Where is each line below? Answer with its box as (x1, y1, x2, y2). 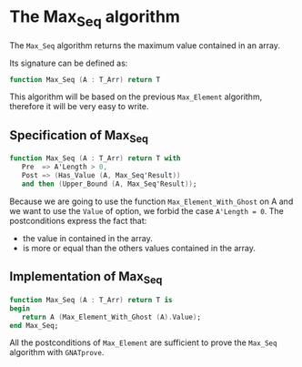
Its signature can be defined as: (9, 57, 128, 68)
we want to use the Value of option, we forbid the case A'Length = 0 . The (9, 205, 284, 216)
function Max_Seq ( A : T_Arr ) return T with (9, 154, 181, 163)
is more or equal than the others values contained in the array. (22, 242, 257, 253)
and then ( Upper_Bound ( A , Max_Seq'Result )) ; (21, 179, 197, 189)
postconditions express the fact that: (9, 215, 147, 226)
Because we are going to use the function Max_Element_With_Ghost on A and (9, 196, 294, 207)
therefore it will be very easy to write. (9, 101, 149, 112)
